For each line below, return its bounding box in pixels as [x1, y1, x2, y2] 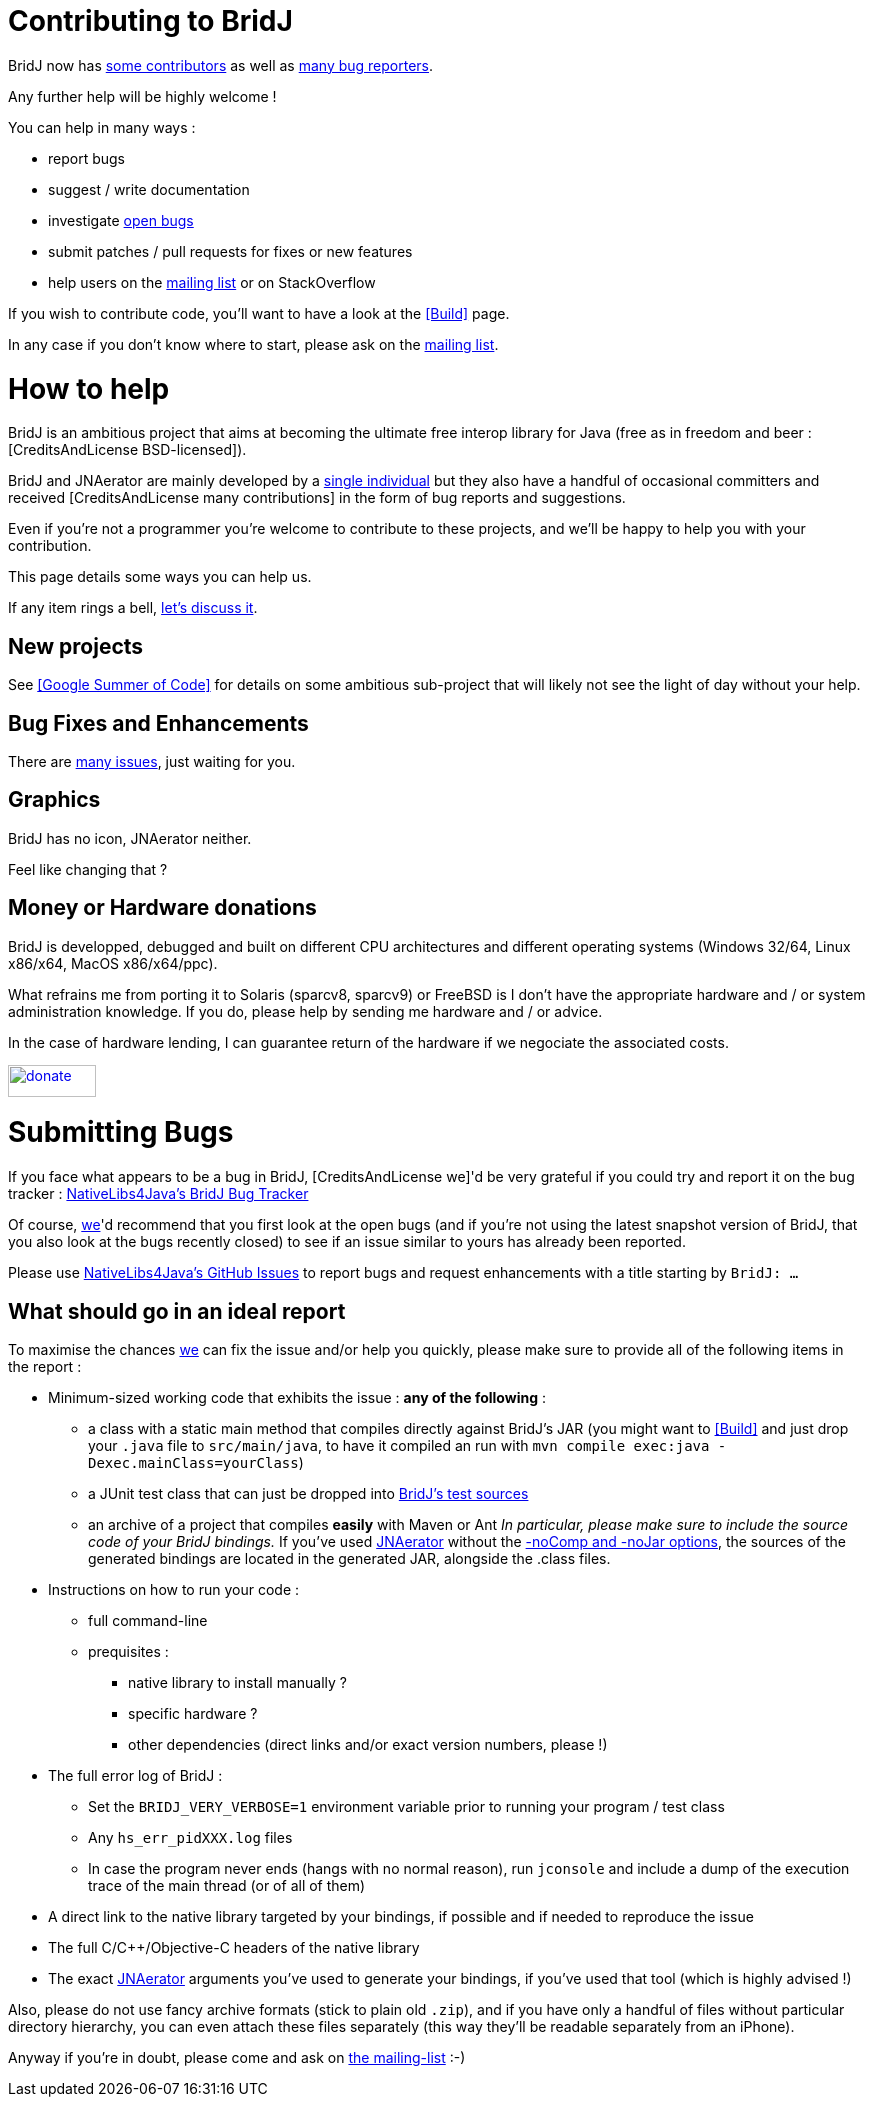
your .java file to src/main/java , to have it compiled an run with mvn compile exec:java [88, 1436, 710, 1454]
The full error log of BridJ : [48, 1766, 223, 1784]
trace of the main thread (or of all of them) [88, 1876, 366, 1894]
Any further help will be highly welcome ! [8, 87, 277, 105]
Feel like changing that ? [8, 860, 168, 878]
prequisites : [88, 1642, 169, 1660]
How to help [8, 371, 170, 406]
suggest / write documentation [48, 180, 250, 198]
